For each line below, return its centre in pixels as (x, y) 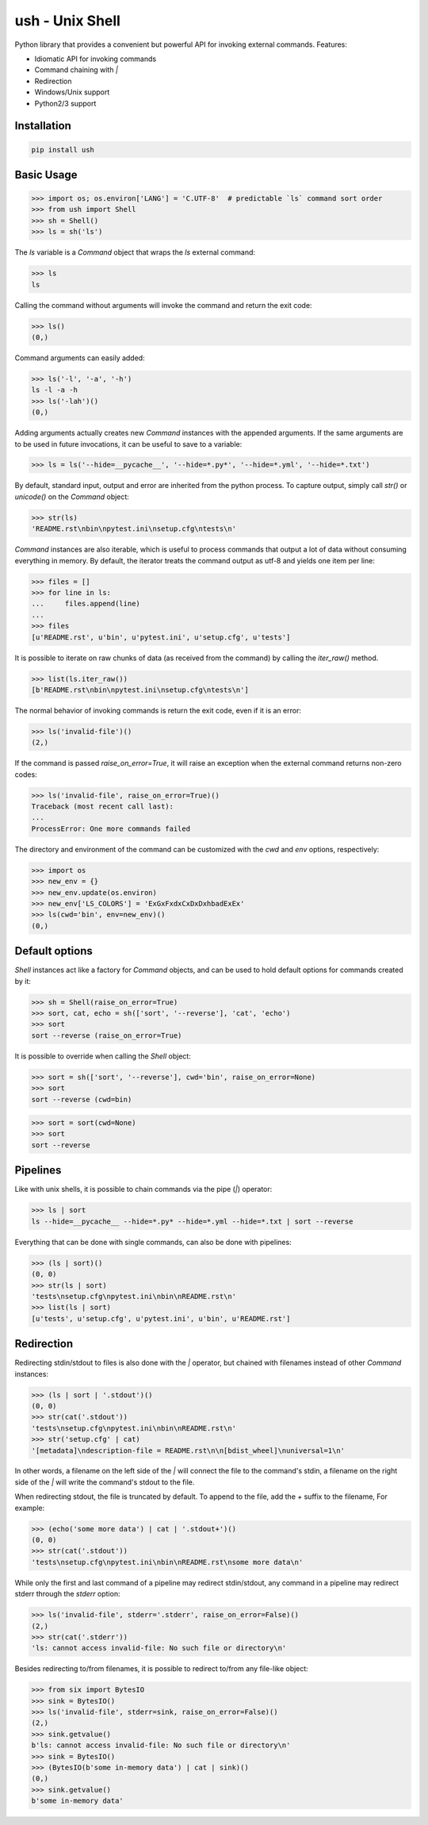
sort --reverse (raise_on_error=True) (107, 1035)
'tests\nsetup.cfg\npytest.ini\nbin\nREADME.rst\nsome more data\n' (167, 1562)
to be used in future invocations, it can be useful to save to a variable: (128, 444)
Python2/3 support (65, 103)
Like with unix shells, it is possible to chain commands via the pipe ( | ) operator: (143, 1189)
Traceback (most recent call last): (103, 807)
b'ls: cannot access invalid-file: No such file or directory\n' (161, 1745)
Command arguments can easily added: (80, 358)
